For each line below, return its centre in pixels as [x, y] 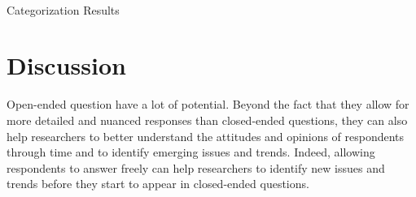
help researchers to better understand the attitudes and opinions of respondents [206, 136]
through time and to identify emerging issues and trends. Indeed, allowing [191, 152]
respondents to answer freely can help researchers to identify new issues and [196, 167]
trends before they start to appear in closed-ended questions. [158, 184]
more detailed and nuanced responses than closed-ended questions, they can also [207, 120]
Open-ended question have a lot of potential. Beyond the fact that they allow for [208, 104]
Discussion [66, 65]
